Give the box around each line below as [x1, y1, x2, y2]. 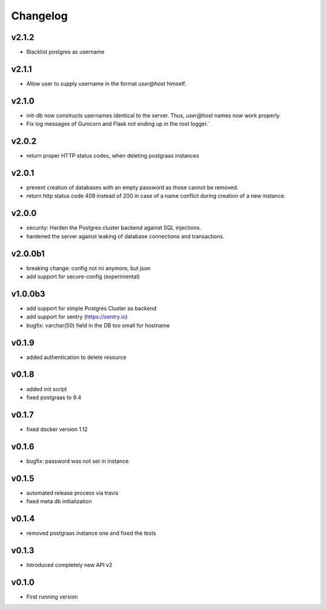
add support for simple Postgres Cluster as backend [26, 304, 157, 312]
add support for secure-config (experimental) [26, 273, 140, 280]
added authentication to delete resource [26, 354, 127, 361]
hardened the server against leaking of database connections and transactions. [26, 232, 225, 240]
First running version [26, 593, 78, 600]
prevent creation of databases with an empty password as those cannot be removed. [26, 184, 239, 191]
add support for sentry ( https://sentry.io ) [26, 313, 128, 321]
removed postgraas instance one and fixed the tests [26, 529, 157, 537]
